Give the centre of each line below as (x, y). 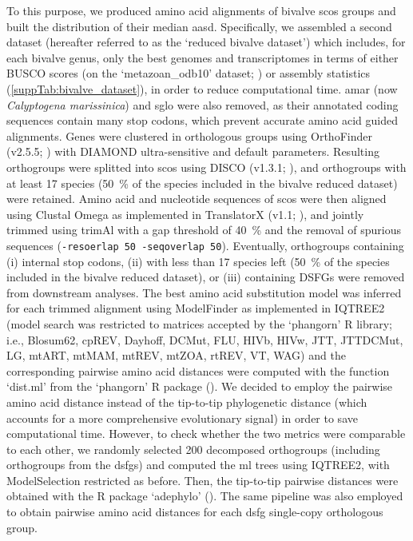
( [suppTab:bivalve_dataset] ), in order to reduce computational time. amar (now (202, 88)
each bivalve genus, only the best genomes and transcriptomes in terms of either (203, 57)
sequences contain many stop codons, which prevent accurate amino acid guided (202, 120)
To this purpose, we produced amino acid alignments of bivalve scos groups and (201, 10)
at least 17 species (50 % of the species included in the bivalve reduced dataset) (202, 183)
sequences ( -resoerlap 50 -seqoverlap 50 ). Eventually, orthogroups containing (205, 245)
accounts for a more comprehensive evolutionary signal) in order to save (182, 418)
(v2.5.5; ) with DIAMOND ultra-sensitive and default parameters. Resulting (193, 151)
